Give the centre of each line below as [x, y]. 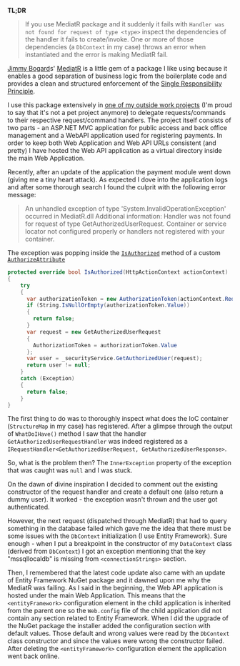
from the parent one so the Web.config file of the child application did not [115, 611]
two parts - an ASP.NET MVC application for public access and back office [117, 128]
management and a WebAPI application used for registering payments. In [115, 135]
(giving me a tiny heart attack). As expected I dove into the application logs [118, 179]
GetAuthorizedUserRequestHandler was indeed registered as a [97, 442]
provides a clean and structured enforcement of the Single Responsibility [115, 84]
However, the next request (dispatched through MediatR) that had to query [117, 521]
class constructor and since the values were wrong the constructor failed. [116, 641]
